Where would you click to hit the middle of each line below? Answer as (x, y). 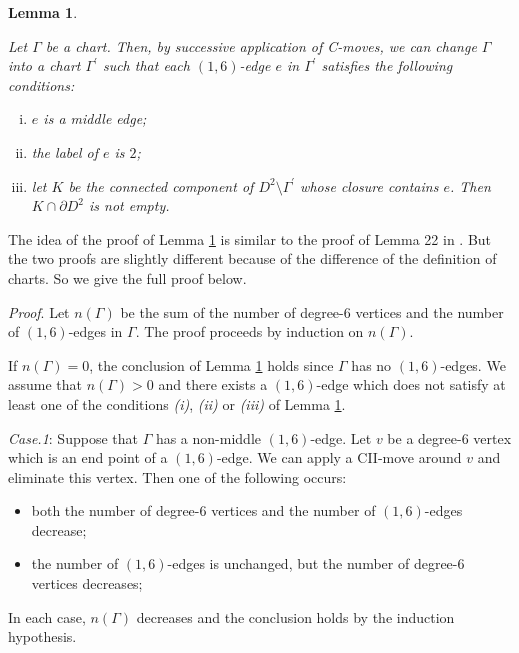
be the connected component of (161, 185)
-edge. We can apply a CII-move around (339, 457)
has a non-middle (208, 437)
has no (371, 364)
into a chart (44, 65)
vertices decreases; (87, 583)
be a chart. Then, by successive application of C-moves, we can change (261, 45)
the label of (65, 151)
